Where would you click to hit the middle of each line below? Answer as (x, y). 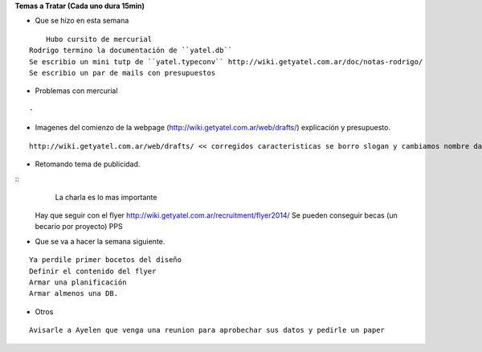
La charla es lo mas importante (106, 197)
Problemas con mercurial (76, 91)
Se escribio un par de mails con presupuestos (123, 73)
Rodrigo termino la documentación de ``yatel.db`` (131, 51)
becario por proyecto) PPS (79, 227)
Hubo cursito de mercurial (99, 39)
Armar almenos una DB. (74, 294)
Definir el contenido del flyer (93, 271)
